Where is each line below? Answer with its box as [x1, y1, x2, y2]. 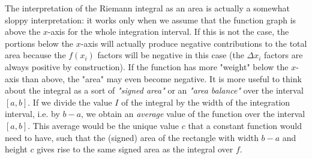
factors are [264, 49, 303, 61]
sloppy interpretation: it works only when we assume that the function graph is [5, 13, 296, 26]
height [5, 143, 28, 155]
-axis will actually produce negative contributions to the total [80, 37, 307, 49]
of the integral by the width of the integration [121, 95, 290, 108]
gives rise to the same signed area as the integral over [37, 143, 233, 155]
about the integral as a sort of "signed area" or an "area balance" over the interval [5, 84, 304, 97]
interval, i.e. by [5, 107, 60, 120]
